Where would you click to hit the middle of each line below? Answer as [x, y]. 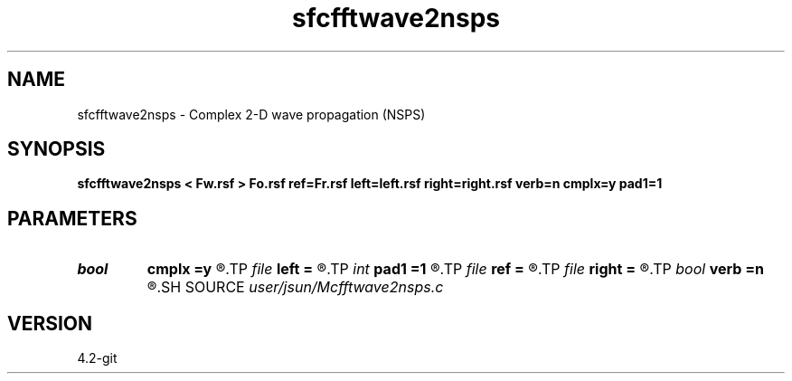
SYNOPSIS [57, 149]
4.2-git [97, 358]
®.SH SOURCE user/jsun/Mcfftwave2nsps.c [295, 287]
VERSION [50, 323]
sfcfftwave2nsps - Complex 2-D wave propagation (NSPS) [251, 114]
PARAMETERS [72, 218]
